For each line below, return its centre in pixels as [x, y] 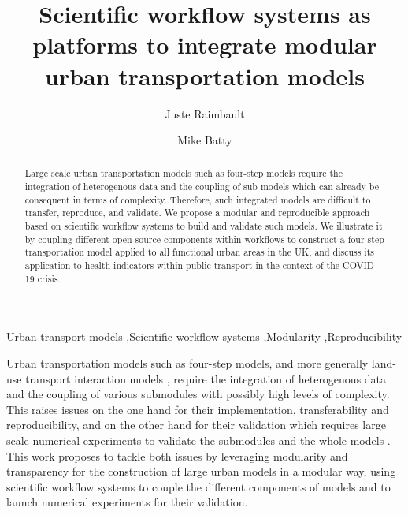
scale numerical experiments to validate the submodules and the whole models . [198, 440]
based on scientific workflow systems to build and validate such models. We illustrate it [204, 226]
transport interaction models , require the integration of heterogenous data [206, 378]
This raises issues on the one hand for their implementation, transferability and [198, 409]
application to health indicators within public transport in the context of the [182, 265]
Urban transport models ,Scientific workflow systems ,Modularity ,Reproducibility [204, 336]
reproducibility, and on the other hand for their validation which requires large [196, 425]
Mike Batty [205, 140]
